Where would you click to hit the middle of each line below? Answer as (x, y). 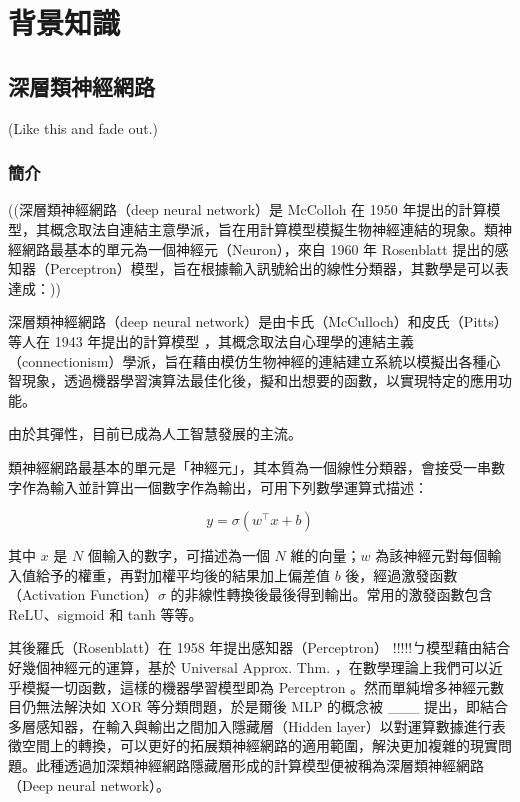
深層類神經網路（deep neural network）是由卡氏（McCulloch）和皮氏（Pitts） (258, 321)
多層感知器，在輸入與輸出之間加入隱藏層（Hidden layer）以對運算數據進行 (250, 725)
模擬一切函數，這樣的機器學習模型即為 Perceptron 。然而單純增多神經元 (256, 686)
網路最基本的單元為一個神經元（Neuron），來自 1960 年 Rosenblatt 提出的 (258, 248)
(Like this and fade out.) (83, 127)
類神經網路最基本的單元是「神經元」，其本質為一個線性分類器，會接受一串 (249, 466)
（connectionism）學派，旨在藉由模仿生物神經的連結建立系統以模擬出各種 (247, 360)
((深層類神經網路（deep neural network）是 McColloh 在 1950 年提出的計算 (247, 209)
